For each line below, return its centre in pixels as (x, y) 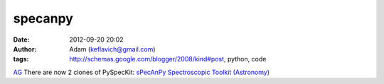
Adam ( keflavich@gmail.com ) (112, 49)
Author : (25, 49)
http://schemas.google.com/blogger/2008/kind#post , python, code (168, 59)
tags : (21, 59)
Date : (21, 40)
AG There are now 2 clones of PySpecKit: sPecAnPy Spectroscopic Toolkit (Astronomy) (142, 72)
